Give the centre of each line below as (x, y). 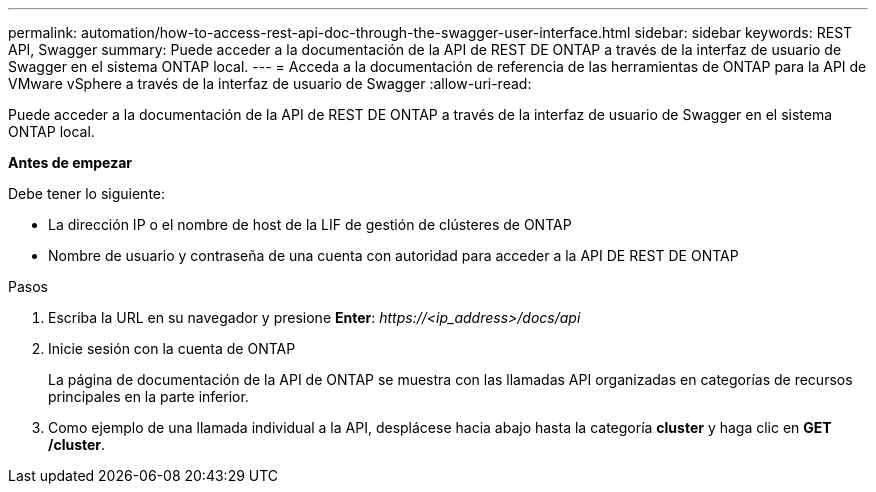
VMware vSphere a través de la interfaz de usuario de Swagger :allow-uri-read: (270, 83)
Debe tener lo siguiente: (87, 193)
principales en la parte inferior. (148, 396)
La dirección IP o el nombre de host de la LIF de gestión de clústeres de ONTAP (310, 224)
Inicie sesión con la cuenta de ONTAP (172, 348)
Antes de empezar (70, 162)
